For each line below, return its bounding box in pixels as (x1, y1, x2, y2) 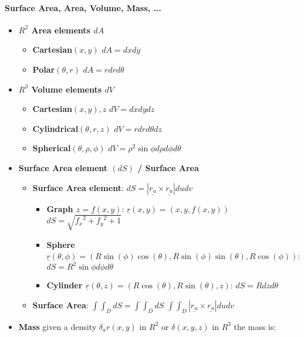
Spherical (32, 142, 71, 154)
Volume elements (31, 83, 102, 95)
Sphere (46, 238, 75, 250)
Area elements (31, 23, 90, 36)
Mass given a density (18, 320, 97, 332)
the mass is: (234, 320, 276, 332)
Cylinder (46, 279, 83, 291)
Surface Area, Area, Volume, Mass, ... (5, 1, 161, 13)
